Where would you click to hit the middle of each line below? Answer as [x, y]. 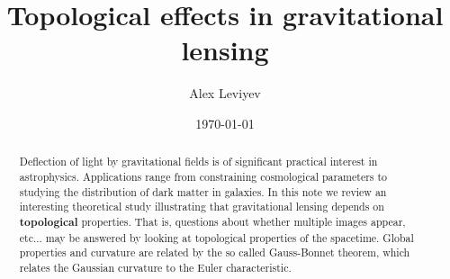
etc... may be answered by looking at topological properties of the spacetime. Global [216, 237]
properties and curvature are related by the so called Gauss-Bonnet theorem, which [215, 252]
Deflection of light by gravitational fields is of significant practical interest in [198, 162]
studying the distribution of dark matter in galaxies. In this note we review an [203, 191]
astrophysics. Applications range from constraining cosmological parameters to [203, 176]
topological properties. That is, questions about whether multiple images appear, [212, 221]
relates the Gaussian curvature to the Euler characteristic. [155, 267]
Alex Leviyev [225, 93]
